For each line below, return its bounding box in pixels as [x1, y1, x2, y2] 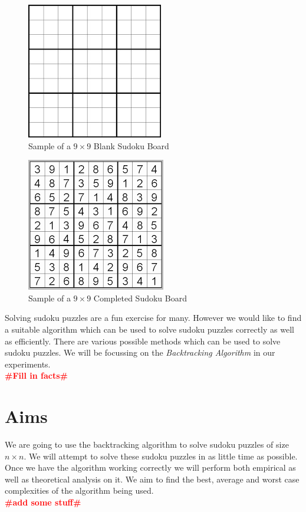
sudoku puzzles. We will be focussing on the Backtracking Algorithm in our [5, 346, 275, 359]
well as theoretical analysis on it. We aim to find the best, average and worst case [5, 472, 300, 485]
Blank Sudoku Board [93, 139, 169, 152]
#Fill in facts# [5, 369, 68, 382]
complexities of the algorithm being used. [5, 484, 154, 497]
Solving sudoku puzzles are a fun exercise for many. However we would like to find [5, 311, 302, 324]
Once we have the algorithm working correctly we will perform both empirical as [5, 461, 296, 474]
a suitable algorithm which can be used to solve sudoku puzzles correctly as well [5, 323, 294, 335]
